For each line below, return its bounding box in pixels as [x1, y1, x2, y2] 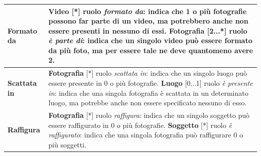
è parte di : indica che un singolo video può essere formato [48, 35, 252, 46]
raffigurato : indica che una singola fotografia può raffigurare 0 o [48, 129, 243, 140]
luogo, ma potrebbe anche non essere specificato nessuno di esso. [48, 97, 247, 108]
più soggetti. [48, 139, 87, 149]
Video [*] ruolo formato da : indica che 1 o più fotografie [48, 6, 247, 16]
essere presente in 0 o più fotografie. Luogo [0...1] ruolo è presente [48, 77, 253, 88]
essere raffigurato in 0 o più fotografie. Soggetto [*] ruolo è [48, 119, 232, 130]
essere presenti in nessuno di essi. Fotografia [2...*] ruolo [48, 25, 247, 36]
